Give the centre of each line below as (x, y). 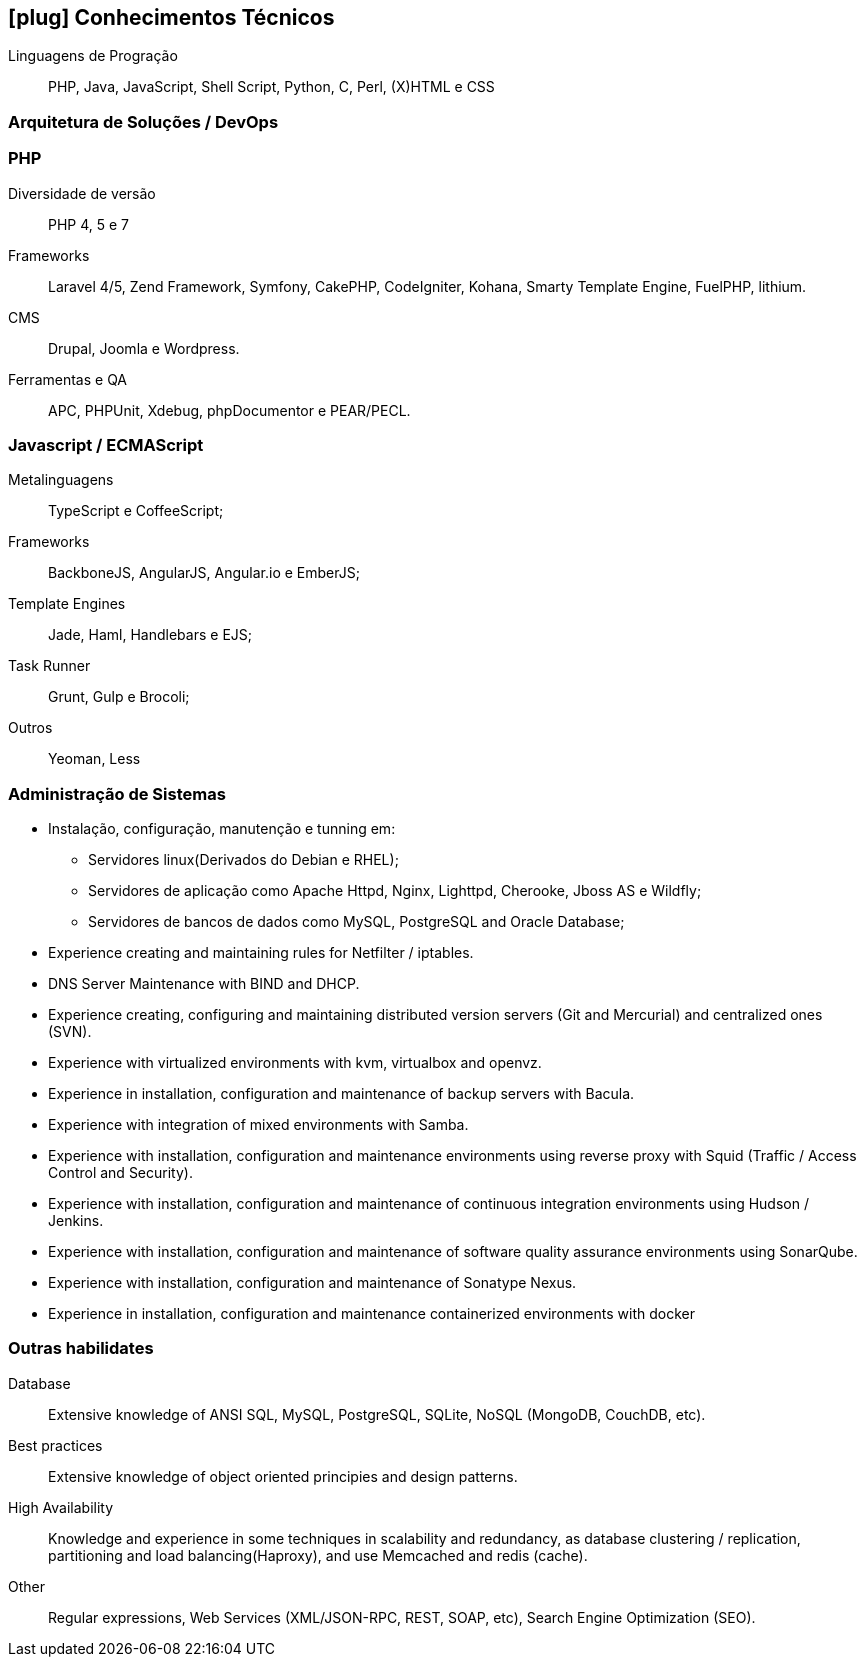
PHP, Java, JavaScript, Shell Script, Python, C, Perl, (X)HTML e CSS (271, 87)
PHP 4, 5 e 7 (89, 224)
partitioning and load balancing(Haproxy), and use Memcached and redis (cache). (318, 1555)
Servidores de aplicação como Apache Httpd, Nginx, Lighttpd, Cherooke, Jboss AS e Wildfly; (395, 891)
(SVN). (70, 1032)
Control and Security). (120, 1173)
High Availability (61, 1507)
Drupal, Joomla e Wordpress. (144, 348)
